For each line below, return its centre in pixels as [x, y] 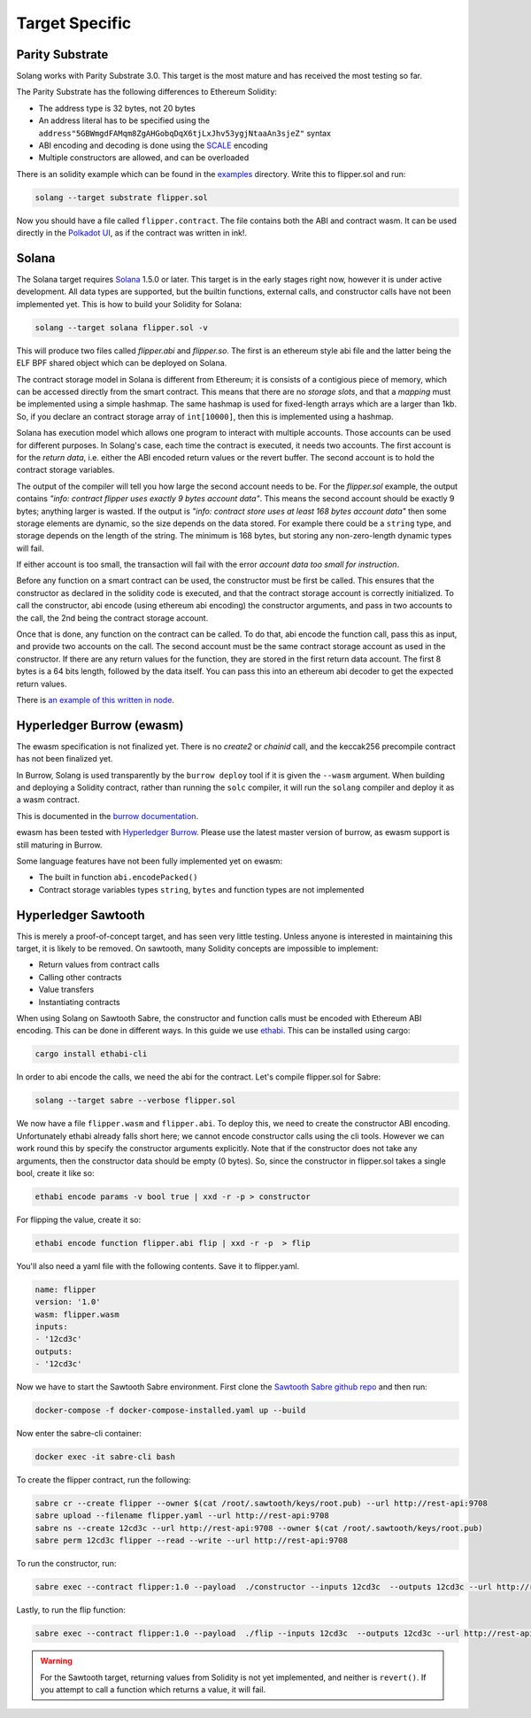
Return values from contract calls [99, 964]
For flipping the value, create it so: [79, 1219]
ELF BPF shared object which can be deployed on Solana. [122, 363]
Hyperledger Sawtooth [81, 915]
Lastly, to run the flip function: [71, 1610]
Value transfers [66, 990]
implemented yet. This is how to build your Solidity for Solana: [129, 304]
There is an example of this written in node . [95, 700]
